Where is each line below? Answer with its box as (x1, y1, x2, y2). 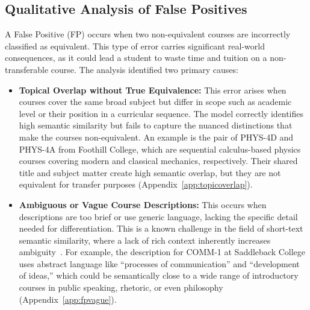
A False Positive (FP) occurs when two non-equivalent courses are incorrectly (5, 28, 291, 40)
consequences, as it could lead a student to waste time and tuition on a (5, 51, 267, 64)
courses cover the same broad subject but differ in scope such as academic (19, 95, 292, 108)
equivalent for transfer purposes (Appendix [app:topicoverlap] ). (19, 178, 253, 191)
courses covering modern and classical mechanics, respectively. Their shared (19, 154, 298, 167)
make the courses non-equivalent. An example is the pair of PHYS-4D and (19, 130, 294, 143)
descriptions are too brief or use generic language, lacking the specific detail (19, 210, 298, 223)
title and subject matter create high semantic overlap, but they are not (19, 166, 281, 179)
